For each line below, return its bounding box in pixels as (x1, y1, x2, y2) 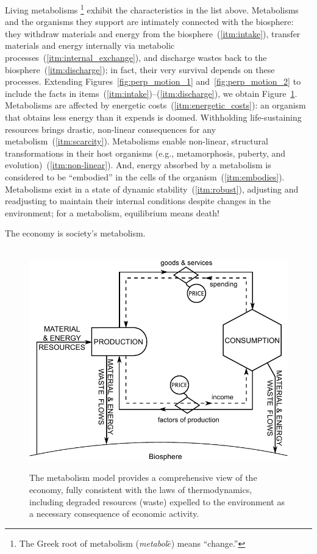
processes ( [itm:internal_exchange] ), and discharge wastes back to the (5, 51, 267, 64)
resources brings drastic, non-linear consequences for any (5, 123, 216, 135)
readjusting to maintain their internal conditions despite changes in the (5, 194, 271, 207)
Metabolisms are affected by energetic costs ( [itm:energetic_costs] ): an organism (5, 99, 306, 112)
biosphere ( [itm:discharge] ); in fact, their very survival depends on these (5, 63, 275, 76)
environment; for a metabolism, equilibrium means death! (5, 206, 219, 219)
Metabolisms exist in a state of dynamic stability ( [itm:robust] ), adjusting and (5, 182, 299, 195)
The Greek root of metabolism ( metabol (19, 536, 168, 549)
